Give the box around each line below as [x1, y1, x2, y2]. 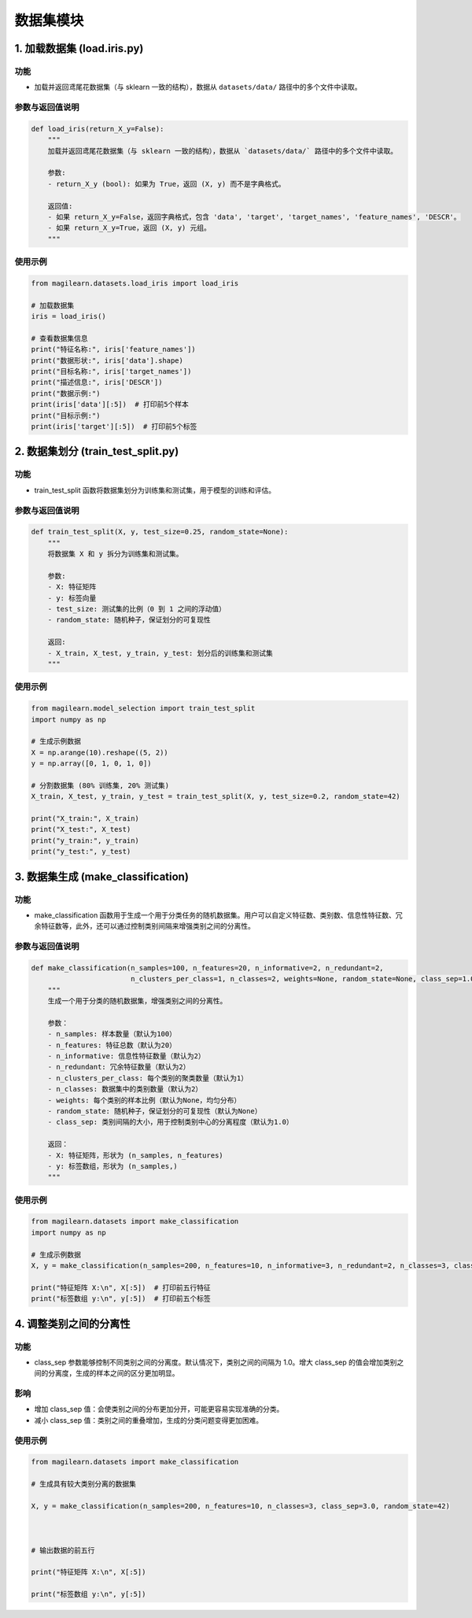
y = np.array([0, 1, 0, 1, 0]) [31, 759, 153, 768]
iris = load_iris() [31, 312, 106, 321]
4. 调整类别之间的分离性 [14, 1317, 131, 1330]
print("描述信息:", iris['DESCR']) [31, 378, 163, 387]
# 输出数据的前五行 [31, 1546, 95, 1554]
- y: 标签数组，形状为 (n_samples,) [47, 1162, 179, 1170]
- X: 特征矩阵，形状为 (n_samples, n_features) [47, 1151, 223, 1160]
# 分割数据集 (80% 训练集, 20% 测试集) [31, 781, 170, 790]
